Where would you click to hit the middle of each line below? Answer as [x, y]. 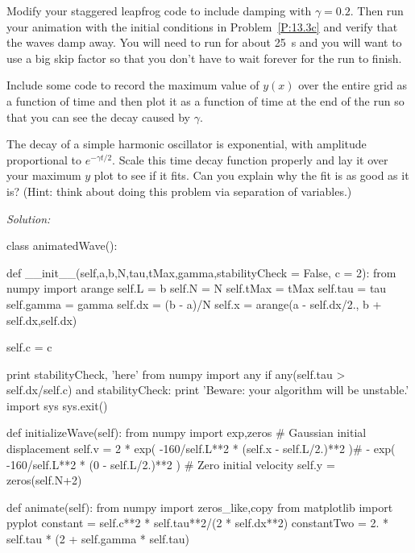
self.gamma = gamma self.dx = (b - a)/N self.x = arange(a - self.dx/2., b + [194, 304]
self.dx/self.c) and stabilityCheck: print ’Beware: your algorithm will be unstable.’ [208, 390]
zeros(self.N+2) [44, 480]
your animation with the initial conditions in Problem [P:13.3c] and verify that [202, 26]
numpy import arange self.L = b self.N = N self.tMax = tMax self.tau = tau [197, 288]
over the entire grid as [353, 85]
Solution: [29, 218]
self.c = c [29, 347]
